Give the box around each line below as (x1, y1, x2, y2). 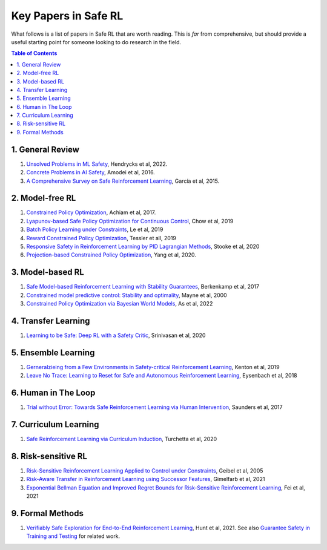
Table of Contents (11, 50, 58, 57)
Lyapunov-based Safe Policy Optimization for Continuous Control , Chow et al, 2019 (26, 217, 234, 224)
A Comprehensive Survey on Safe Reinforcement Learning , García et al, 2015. (26, 177, 220, 185)
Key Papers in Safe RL (11, 9, 124, 22)
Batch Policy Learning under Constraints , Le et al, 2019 (26, 226, 163, 233)
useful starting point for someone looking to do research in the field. (11, 38, 182, 45)
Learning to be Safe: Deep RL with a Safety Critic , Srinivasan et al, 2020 (26, 332, 206, 339)
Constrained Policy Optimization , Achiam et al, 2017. (26, 209, 156, 216)
